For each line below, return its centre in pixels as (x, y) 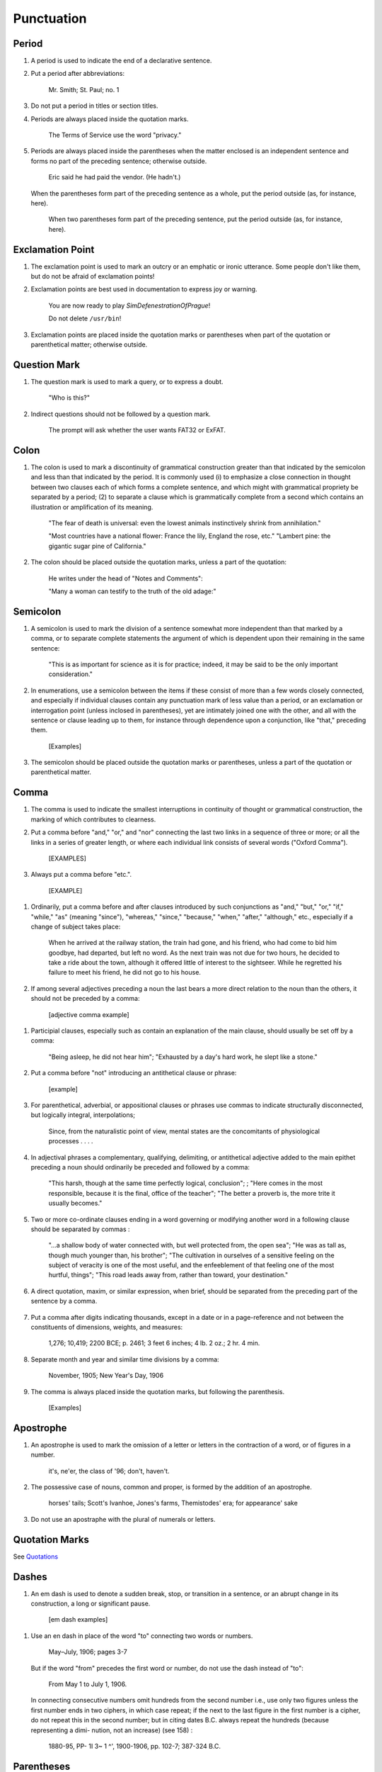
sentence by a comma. (64, 1301)
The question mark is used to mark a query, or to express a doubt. (127, 381)
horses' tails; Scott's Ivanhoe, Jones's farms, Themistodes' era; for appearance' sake (173, 1503)
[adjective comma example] (89, 1014)
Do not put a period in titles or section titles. (94, 106)
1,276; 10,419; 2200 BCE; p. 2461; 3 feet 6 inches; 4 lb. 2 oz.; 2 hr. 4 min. (154, 1343)
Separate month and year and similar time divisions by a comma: (125, 1359)
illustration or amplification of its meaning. (92, 507)
